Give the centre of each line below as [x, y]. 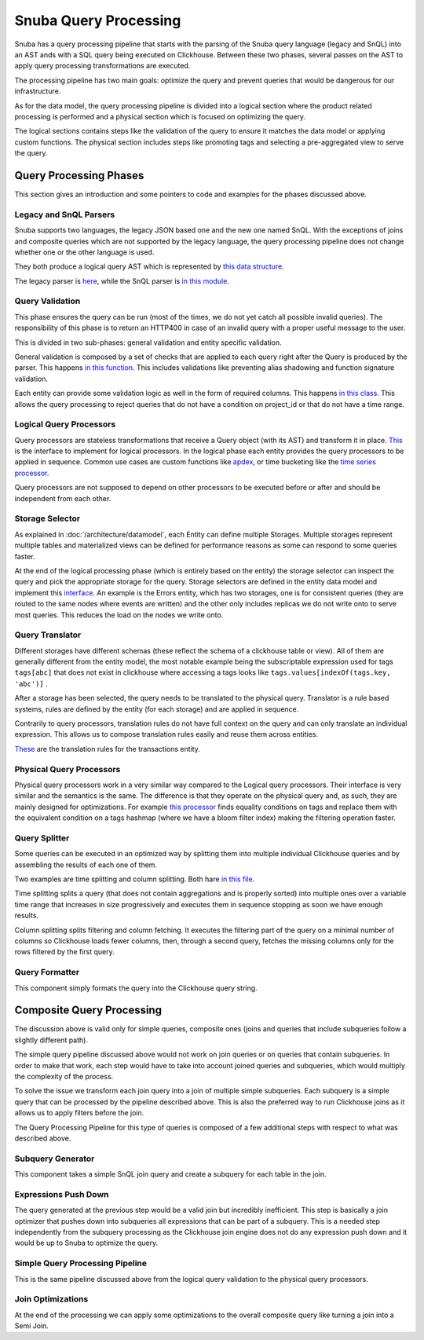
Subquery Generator [55, 1159]
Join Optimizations [51, 1299]
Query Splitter [42, 838]
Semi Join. [31, 1326]
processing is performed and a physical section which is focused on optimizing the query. [160, 116]
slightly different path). [51, 1040]
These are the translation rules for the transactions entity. [107, 749]
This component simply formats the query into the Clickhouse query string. [136, 988]
